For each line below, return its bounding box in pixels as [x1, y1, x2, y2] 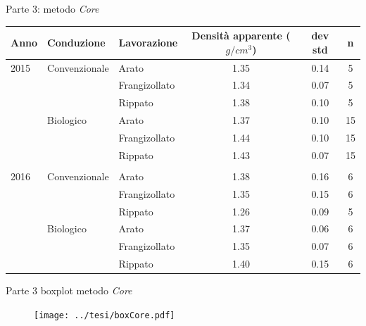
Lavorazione [118, 35, 178, 49]
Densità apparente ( [191, 28, 291, 43]
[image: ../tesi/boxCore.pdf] [34, 310, 175, 320]
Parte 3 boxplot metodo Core [6, 283, 132, 298]
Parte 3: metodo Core [6, 1, 99, 15]
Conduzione [47, 35, 106, 49]
